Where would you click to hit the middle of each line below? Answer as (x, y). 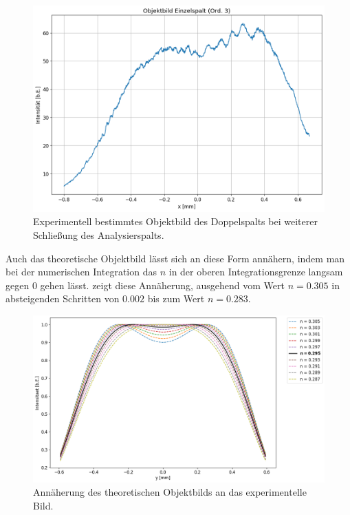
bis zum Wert (176, 298)
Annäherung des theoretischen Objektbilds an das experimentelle (170, 492)
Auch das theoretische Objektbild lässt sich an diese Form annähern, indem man (175, 258)
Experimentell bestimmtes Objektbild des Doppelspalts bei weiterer (175, 221)
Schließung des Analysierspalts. (99, 235)
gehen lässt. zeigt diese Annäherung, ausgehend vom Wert (162, 285)
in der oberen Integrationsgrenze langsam (256, 272)
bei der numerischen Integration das (81, 272)
